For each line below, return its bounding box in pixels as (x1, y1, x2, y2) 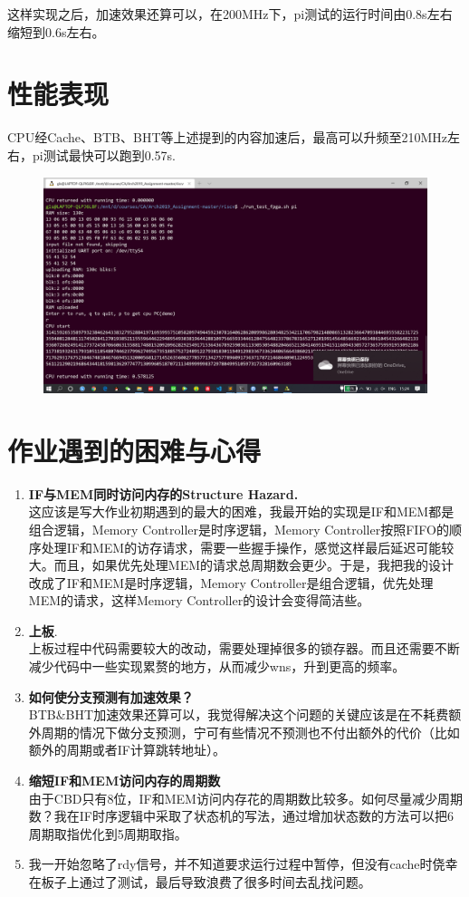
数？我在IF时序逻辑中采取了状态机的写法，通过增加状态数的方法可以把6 (28, 806, 454, 825)
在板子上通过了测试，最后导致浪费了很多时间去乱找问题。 (28, 873, 371, 891)
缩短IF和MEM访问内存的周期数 (28, 771, 221, 790)
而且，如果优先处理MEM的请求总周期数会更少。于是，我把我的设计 (53, 555, 455, 574)
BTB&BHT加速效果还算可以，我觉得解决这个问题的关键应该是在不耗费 (28, 705, 449, 724)
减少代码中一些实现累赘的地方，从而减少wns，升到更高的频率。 (28, 657, 406, 676)
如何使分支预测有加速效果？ (28, 687, 194, 706)
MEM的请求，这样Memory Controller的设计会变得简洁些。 (28, 591, 370, 610)
